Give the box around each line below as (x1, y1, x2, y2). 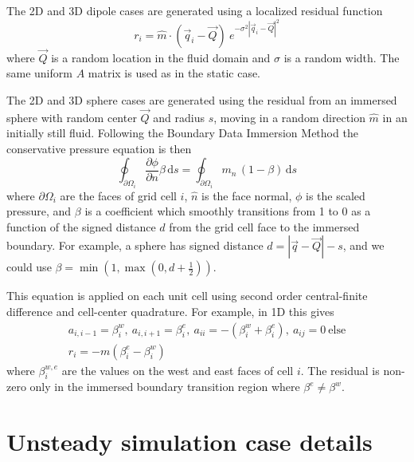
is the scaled (306, 187, 365, 203)
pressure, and (6, 203, 72, 219)
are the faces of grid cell (60, 187, 177, 203)
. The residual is (300, 361, 380, 378)
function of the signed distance (6, 218, 156, 235)
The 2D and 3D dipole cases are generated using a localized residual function (6, 2, 383, 18)
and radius (153, 109, 205, 125)
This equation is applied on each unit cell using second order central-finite (6, 287, 368, 304)
